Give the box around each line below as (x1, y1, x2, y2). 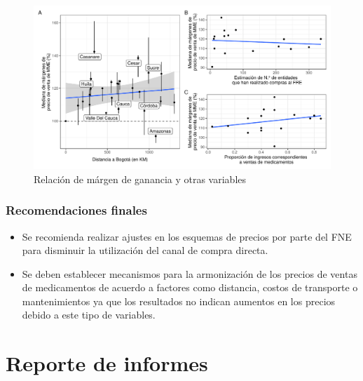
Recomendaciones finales (6, 201, 147, 219)
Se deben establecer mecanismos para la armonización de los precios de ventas (22, 266, 357, 281)
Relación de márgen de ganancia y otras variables (34, 171, 247, 186)
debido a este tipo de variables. (22, 307, 156, 322)
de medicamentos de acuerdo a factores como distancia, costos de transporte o (22, 280, 358, 295)
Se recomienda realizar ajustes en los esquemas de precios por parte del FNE (22, 229, 352, 243)
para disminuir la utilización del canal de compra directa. (22, 243, 268, 258)
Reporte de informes (6, 349, 208, 377)
